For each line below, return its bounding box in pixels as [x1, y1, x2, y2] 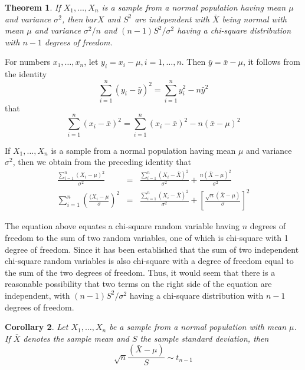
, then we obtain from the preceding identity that [12, 156, 191, 168]
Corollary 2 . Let [5, 321, 68, 333]
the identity [5, 68, 47, 80]
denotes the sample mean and [23, 332, 129, 344]
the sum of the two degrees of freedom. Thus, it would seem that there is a [5, 266, 276, 278]
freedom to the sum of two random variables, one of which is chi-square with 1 [5, 231, 288, 243]
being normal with [222, 12, 287, 25]
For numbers [5, 55, 50, 68]
